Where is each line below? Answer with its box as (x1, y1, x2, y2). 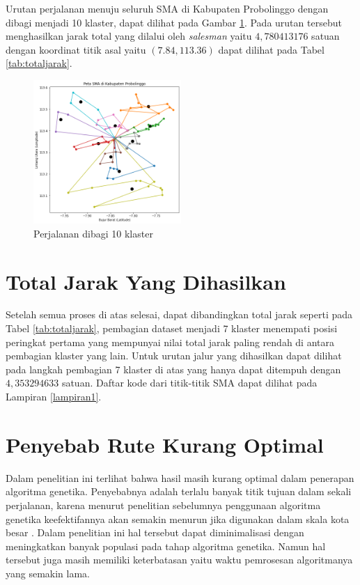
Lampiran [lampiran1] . (6, 389, 102, 404)
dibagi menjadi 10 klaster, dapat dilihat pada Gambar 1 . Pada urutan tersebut (6, 15, 342, 29)
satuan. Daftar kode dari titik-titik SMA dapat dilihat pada (61, 375, 318, 390)
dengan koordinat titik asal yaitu (6, 42, 146, 56)
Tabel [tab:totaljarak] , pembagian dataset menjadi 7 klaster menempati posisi (6, 321, 338, 336)
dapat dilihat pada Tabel (218, 42, 324, 56)
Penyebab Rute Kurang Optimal (6, 430, 324, 458)
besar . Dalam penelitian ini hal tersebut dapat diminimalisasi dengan (6, 525, 304, 540)
